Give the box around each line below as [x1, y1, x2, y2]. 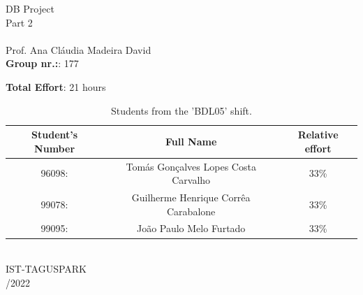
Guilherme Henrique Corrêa [131, 190, 251, 205]
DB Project [6, 1, 54, 15]
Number [34, 141, 75, 155]
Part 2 [6, 15, 33, 29]
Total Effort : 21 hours [6, 79, 106, 94]
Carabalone [167, 203, 216, 218]
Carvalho [172, 173, 211, 187]
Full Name [165, 134, 217, 148]
